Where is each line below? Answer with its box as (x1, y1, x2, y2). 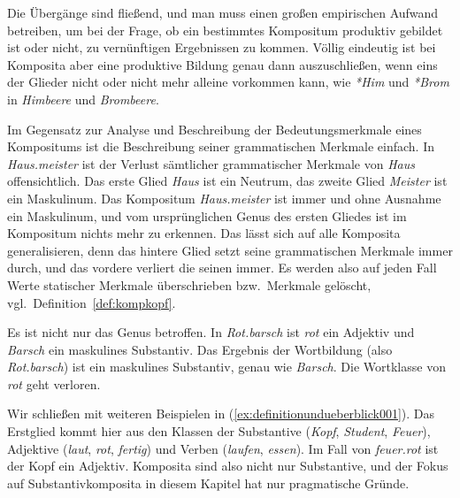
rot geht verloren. (7, 374, 101, 393)
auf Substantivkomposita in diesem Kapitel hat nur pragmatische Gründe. (7, 473, 410, 492)
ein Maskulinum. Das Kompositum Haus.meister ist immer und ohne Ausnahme (7, 188, 441, 207)
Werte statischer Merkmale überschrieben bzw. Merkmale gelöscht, (7, 275, 372, 294)
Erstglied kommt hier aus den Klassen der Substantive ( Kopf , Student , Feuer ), (7, 422, 431, 441)
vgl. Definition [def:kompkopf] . (7, 293, 176, 311)
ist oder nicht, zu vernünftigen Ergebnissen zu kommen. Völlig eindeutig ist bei (7, 38, 436, 57)
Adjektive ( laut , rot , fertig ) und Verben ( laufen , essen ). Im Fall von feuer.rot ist (7, 439, 439, 457)
